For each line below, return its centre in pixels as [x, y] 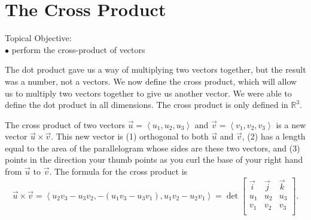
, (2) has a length [274, 136]
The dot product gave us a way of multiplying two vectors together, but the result [155, 69]
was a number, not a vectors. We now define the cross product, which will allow [151, 81]
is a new [291, 124]
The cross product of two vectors [65, 124]
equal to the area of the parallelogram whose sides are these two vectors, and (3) [153, 148]
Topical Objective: [38, 38]
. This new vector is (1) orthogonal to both [130, 136]
